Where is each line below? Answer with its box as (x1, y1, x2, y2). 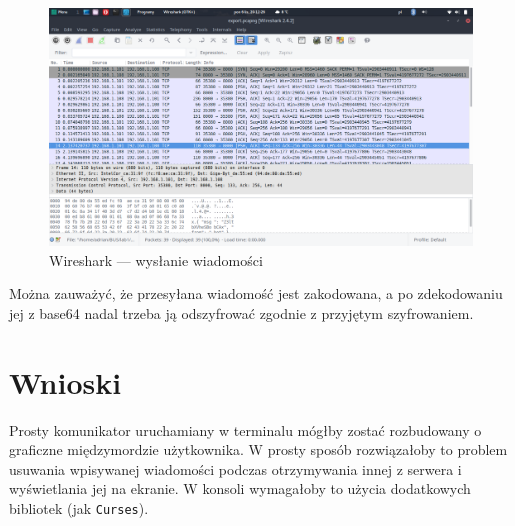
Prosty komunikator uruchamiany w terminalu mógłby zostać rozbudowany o (9, 419, 482, 440)
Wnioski (9, 361, 122, 402)
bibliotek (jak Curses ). (9, 497, 149, 518)
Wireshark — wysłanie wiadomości (49, 249, 263, 270)
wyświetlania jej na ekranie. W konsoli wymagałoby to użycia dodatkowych (9, 478, 471, 499)
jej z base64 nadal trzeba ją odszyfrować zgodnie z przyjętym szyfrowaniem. (9, 302, 474, 323)
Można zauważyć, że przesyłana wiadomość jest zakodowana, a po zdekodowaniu (9, 283, 503, 304)
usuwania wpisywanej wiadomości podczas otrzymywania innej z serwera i (9, 458, 462, 479)
